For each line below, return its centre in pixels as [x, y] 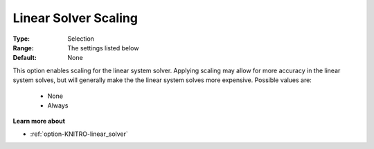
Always [58, 105]
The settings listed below [103, 48]
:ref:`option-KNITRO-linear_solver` [79, 134]
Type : [21, 39]
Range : [23, 48]
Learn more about [39, 121]
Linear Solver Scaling [75, 18]
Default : [25, 58]
